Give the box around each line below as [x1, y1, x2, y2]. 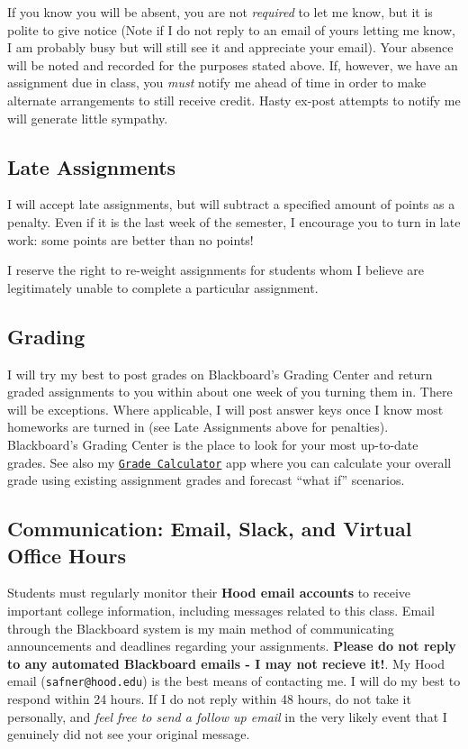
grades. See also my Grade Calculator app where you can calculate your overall [7, 452, 452, 471]
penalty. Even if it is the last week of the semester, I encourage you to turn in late [7, 212, 461, 231]
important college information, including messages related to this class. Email [7, 600, 435, 619]
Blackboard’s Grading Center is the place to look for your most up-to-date [7, 434, 418, 453]
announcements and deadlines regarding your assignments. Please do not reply [7, 636, 456, 655]
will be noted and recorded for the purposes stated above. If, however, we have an [7, 55, 458, 74]
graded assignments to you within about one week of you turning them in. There [7, 382, 453, 401]
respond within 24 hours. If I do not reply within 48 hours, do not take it [7, 689, 411, 708]
